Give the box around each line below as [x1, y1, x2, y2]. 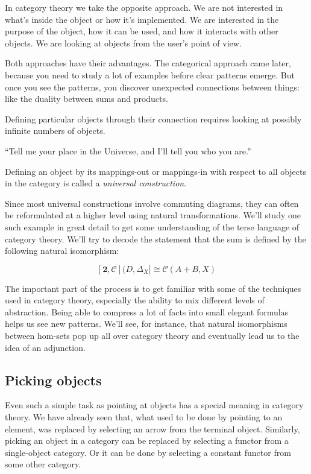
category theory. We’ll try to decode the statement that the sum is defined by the [5, 232, 306, 245]
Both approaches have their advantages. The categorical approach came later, [5, 57, 291, 69]
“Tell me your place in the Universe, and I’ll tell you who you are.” [5, 144, 251, 157]
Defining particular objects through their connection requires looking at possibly [5, 112, 302, 125]
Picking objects [5, 370, 102, 389]
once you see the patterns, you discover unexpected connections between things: [5, 80, 300, 93]
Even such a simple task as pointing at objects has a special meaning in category [5, 399, 304, 411]
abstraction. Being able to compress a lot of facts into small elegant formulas [5, 305, 289, 318]
